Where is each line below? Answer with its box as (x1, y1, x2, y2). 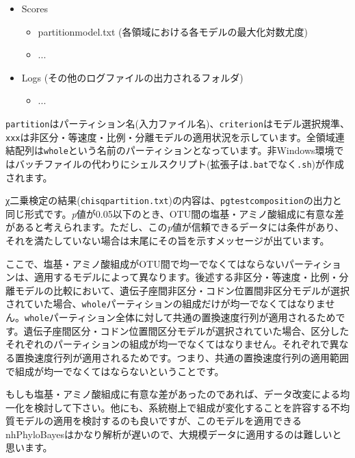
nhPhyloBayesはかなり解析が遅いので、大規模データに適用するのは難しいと (5, 427, 342, 441)
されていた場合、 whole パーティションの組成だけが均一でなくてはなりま (5, 296, 326, 311)
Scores (21, 1, 49, 15)
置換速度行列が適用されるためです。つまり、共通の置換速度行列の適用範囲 (14, 350, 350, 364)
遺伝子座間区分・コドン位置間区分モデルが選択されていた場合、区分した (23, 323, 350, 338)
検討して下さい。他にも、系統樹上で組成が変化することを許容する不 (34, 400, 341, 414)
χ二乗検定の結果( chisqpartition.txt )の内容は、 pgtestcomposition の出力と (5, 193, 342, 207)
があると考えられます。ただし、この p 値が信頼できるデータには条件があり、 (5, 220, 344, 234)
